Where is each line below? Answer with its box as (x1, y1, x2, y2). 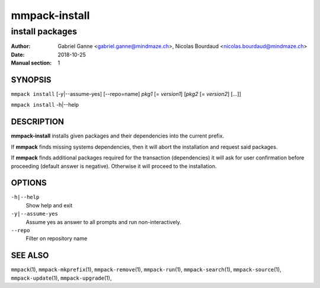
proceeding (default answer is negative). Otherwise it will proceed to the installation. (11, 162, 217, 169)
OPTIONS (11, 178, 47, 188)
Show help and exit (25, 201, 73, 209)
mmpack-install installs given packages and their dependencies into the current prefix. (11, 132, 225, 139)
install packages (11, 26, 77, 37)
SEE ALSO (11, 251, 49, 261)
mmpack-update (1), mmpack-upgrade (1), (11, 274, 112, 281)
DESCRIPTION (11, 117, 65, 127)
